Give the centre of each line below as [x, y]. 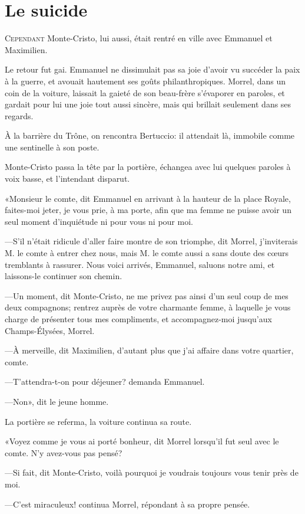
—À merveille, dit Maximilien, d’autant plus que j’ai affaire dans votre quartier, [149, 350]
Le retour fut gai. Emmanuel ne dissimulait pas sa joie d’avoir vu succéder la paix [152, 69]
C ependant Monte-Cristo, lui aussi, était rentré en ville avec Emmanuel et [139, 38]
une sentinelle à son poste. [52, 147]
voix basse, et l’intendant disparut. [67, 179]
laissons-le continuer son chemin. [64, 276]
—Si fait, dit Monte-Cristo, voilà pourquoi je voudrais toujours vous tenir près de [152, 472]
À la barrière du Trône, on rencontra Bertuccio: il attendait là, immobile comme [150, 135]
